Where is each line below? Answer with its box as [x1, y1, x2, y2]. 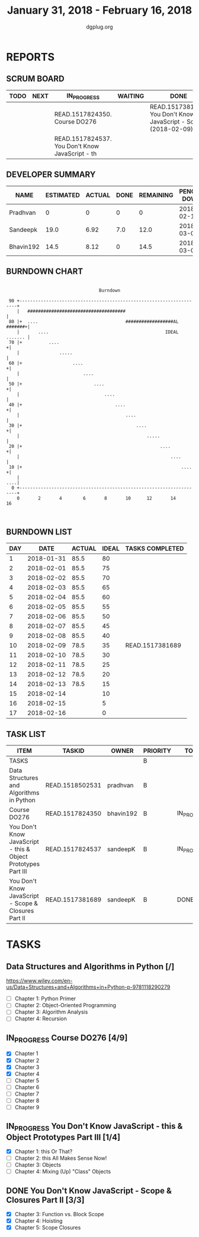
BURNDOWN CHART [6, 267, 84, 277]
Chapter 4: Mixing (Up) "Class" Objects [14, 1168, 111, 1175]
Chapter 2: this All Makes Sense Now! [14, 1154, 107, 1162]
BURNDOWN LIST [6, 527, 73, 537]
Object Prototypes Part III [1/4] [6, 1132, 120, 1142]
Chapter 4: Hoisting [14, 1217, 63, 1225]
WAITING [117, 92, 145, 100]
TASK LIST [6, 729, 46, 739]
